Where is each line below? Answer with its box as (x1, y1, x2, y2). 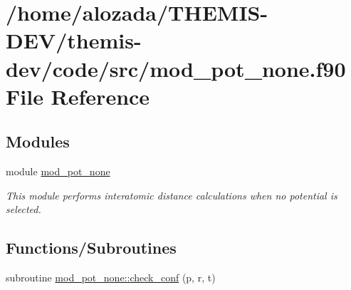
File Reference (6, 81, 150, 110)
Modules (6, 130, 70, 152)
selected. (6, 202, 41, 217)
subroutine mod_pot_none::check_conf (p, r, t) (6, 270, 216, 285)
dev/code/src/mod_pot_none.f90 (6, 53, 346, 83)
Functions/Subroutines (6, 237, 177, 259)
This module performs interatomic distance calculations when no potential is (6, 187, 337, 202)
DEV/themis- (6, 26, 142, 55)
